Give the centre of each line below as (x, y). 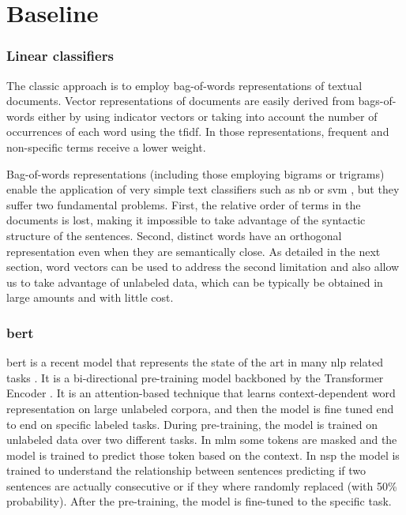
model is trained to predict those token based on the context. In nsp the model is (203, 455)
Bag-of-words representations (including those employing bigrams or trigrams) (195, 173)
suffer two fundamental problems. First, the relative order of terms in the (184, 204)
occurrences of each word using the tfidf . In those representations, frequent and (198, 132)
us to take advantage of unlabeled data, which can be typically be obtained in (195, 282)
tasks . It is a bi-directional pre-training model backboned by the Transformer (195, 377)
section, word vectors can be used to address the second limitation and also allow (203, 267)
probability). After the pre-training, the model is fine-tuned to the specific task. (199, 501)
